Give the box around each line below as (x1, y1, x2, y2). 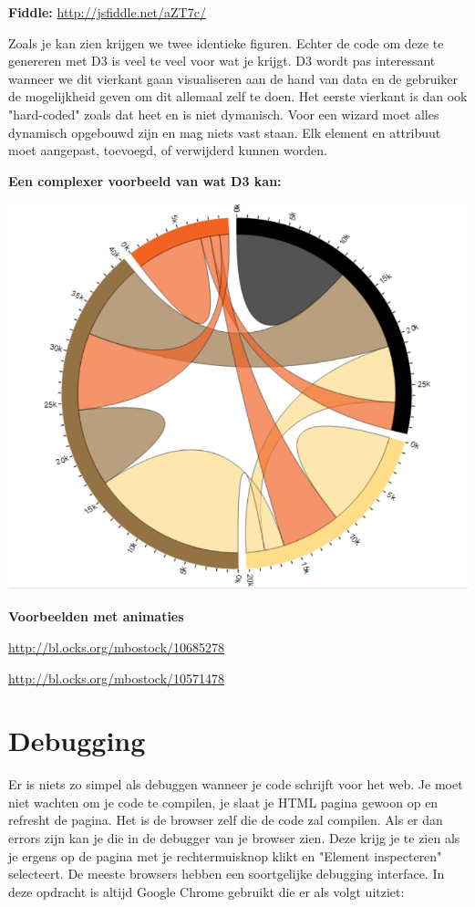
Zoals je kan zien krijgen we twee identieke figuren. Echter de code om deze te (8, 33, 444, 52)
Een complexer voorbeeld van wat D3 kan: (8, 171, 282, 190)
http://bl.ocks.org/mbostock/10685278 (8, 637, 225, 656)
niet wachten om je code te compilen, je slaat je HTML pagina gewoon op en (8, 792, 439, 811)
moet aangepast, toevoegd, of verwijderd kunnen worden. (8, 141, 327, 160)
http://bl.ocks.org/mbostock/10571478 (8, 668, 225, 687)
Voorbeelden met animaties (8, 607, 184, 626)
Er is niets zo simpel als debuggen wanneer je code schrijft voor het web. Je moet (8, 775, 463, 794)
